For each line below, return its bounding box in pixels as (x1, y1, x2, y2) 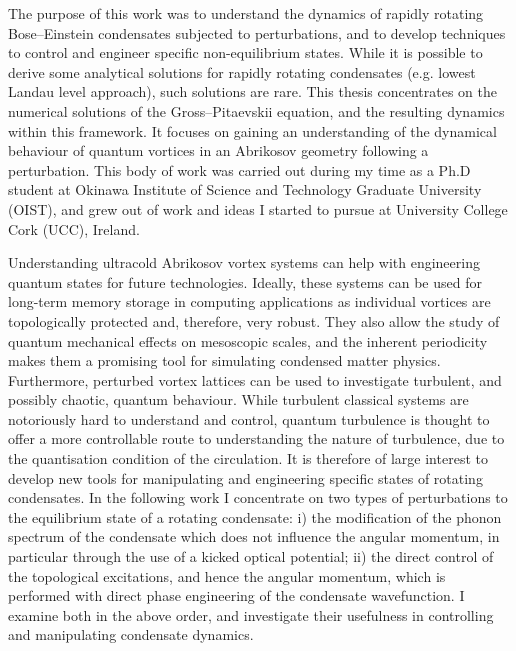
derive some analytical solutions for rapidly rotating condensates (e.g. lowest (8, 61, 476, 82)
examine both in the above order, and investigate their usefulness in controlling (8, 604, 494, 625)
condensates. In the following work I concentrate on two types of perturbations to (8, 487, 508, 508)
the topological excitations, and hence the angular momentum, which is (8, 565, 446, 586)
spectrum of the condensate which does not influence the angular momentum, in (8, 526, 500, 547)
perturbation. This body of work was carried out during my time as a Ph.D (8, 159, 471, 180)
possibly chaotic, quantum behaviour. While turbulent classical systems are (8, 389, 469, 410)
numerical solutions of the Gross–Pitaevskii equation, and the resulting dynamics (8, 100, 505, 121)
